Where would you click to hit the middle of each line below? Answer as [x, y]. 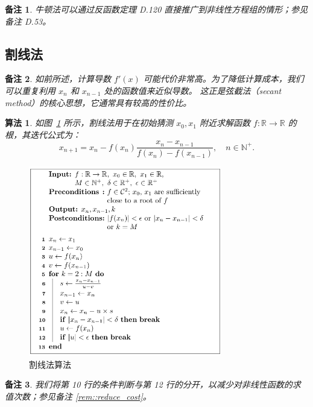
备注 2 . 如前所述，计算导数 [58, 79]
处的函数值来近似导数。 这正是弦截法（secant [193, 90]
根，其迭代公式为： [43, 134]
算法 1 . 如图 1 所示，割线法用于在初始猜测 [89, 123]
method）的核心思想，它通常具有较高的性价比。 [98, 102]
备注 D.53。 [28, 21]
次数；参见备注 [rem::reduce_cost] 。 [82, 396]
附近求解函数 [225, 123]
